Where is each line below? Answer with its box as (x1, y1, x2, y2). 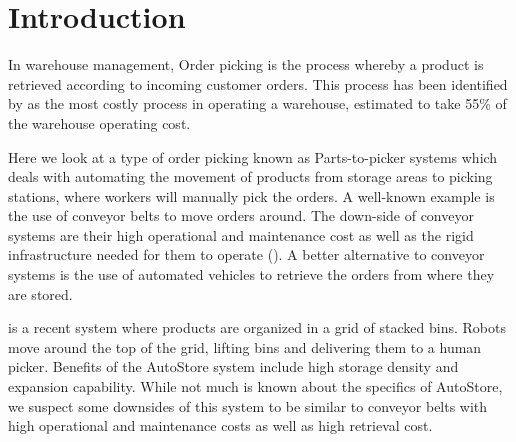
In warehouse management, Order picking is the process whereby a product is (8, 54, 484, 75)
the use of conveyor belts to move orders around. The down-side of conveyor (8, 205, 474, 226)
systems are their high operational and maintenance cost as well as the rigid (8, 224, 474, 245)
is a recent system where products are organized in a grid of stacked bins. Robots (8, 317, 506, 338)
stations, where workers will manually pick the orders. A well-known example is (8, 185, 495, 206)
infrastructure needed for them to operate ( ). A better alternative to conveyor (8, 244, 485, 265)
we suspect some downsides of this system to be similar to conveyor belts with (8, 395, 488, 416)
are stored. (8, 283, 73, 304)
